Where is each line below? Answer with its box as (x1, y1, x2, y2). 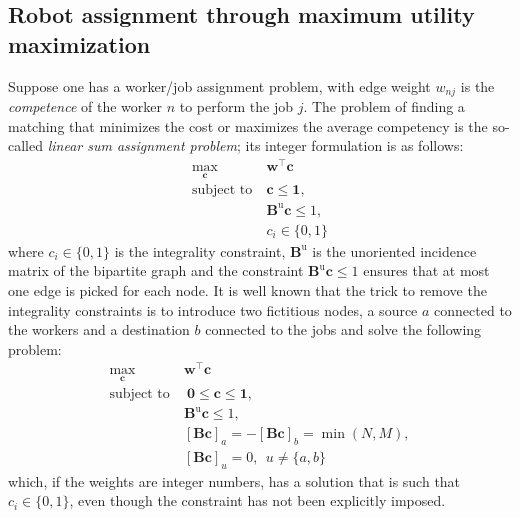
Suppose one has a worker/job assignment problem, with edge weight (8, 75, 431, 96)
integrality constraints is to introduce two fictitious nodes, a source (8, 299, 418, 320)
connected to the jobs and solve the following (205, 319, 482, 340)
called (8, 135, 43, 156)
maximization (8, 28, 151, 59)
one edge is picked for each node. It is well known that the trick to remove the (8, 279, 487, 300)
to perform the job (179, 96, 293, 117)
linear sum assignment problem (47, 135, 237, 156)
